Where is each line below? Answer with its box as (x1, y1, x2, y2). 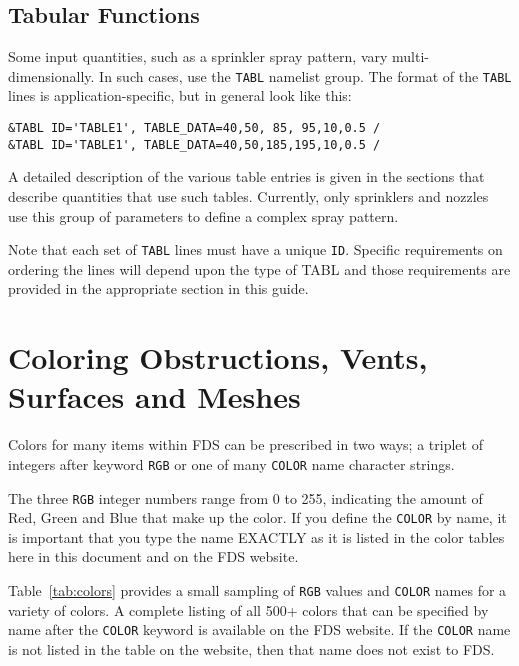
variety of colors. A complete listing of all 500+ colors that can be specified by (8, 599, 489, 620)
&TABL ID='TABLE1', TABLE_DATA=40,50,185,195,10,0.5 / (8, 137, 381, 152)
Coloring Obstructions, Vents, (8, 337, 428, 378)
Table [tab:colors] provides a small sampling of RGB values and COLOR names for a (8, 580, 507, 601)
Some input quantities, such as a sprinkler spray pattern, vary (8, 46, 388, 67)
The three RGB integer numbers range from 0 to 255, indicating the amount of (8, 487, 483, 508)
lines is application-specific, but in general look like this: (8, 85, 352, 106)
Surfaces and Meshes (8, 376, 301, 417)
